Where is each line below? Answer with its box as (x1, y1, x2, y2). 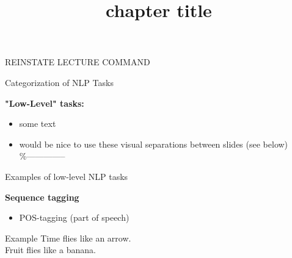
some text (19, 117, 56, 130)
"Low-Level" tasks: (5, 96, 84, 109)
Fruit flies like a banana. (5, 243, 96, 256)
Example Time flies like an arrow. (5, 231, 131, 244)
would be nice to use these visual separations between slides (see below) (19, 137, 288, 150)
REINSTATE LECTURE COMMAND (5, 56, 150, 68)
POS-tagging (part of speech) (19, 211, 130, 224)
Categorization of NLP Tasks (5, 76, 114, 88)
